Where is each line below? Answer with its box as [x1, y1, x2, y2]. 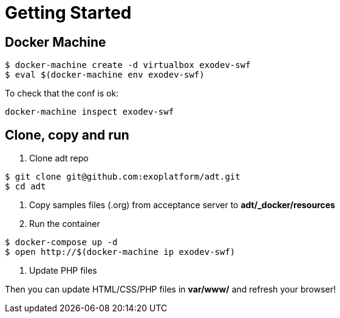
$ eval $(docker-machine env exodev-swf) [5, 70, 205, 80]
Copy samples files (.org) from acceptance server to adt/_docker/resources [29, 200, 335, 211]
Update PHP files [29, 265, 97, 276]
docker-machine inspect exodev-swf [5, 107, 174, 117]
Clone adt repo [29, 153, 89, 164]
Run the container [29, 218, 100, 229]
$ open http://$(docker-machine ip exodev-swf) [5, 247, 236, 257]
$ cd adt [5, 181, 46, 192]
